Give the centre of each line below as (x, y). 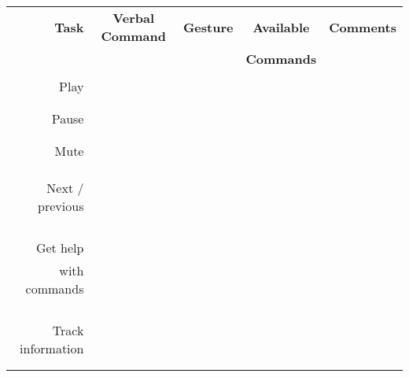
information (52, 348)
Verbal (133, 18)
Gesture (208, 27)
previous (61, 206)
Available (281, 27)
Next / (65, 188)
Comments (363, 27)
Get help (60, 248)
